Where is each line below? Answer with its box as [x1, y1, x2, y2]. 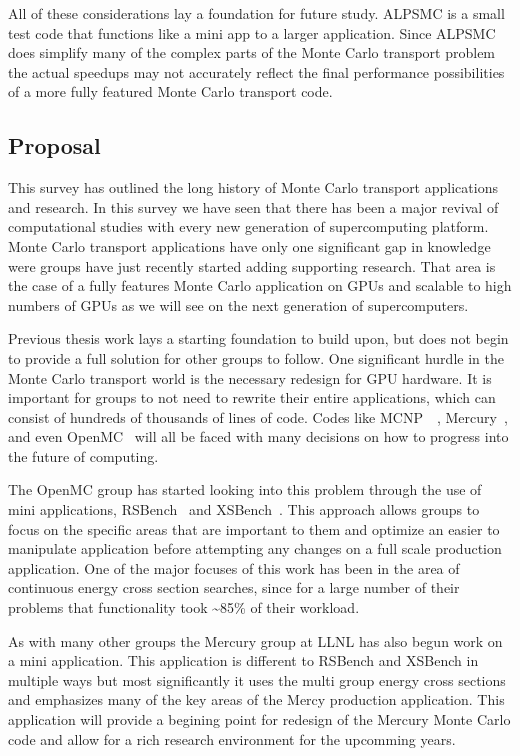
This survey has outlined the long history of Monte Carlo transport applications [8, 177, 498, 198]
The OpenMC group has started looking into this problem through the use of [8, 479, 482, 500]
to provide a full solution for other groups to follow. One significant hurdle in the [8, 347, 504, 368]
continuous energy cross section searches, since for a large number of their [8, 577, 460, 598]
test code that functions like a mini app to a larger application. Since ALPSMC [8, 22, 496, 43]
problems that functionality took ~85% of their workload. [8, 597, 360, 618]
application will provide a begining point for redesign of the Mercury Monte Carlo [8, 709, 511, 730]
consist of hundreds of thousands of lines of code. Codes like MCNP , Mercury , [8, 406, 508, 427]
